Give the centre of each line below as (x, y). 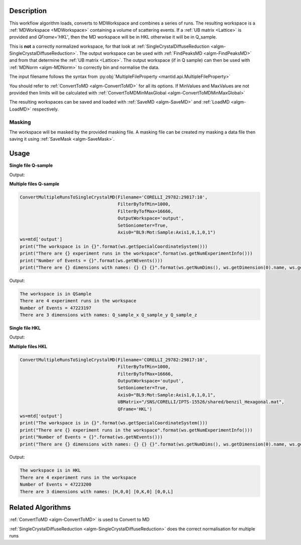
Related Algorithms (40, 508)
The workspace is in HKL (50, 470)
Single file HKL (25, 328)
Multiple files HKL (28, 346)
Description (28, 11)
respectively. (46, 109)
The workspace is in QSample (56, 294)
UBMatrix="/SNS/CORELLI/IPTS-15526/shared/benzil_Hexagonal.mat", (201, 402)
